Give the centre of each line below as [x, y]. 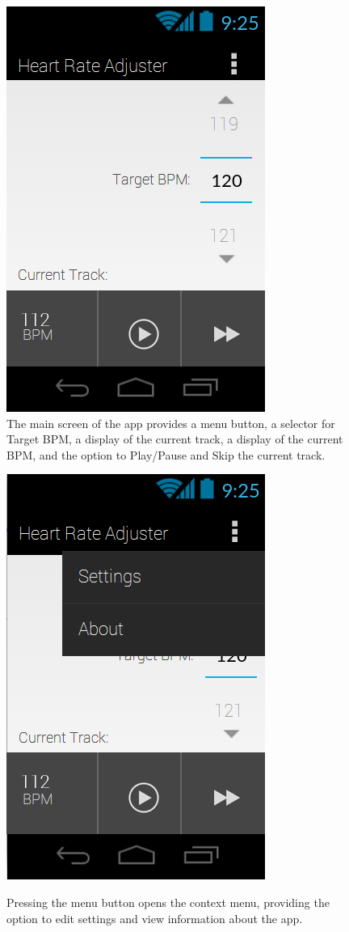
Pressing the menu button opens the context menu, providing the [168, 902]
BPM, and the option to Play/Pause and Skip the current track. [166, 454]
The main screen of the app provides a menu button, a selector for [171, 423]
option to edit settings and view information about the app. [155, 918]
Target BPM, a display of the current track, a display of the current [175, 439]
